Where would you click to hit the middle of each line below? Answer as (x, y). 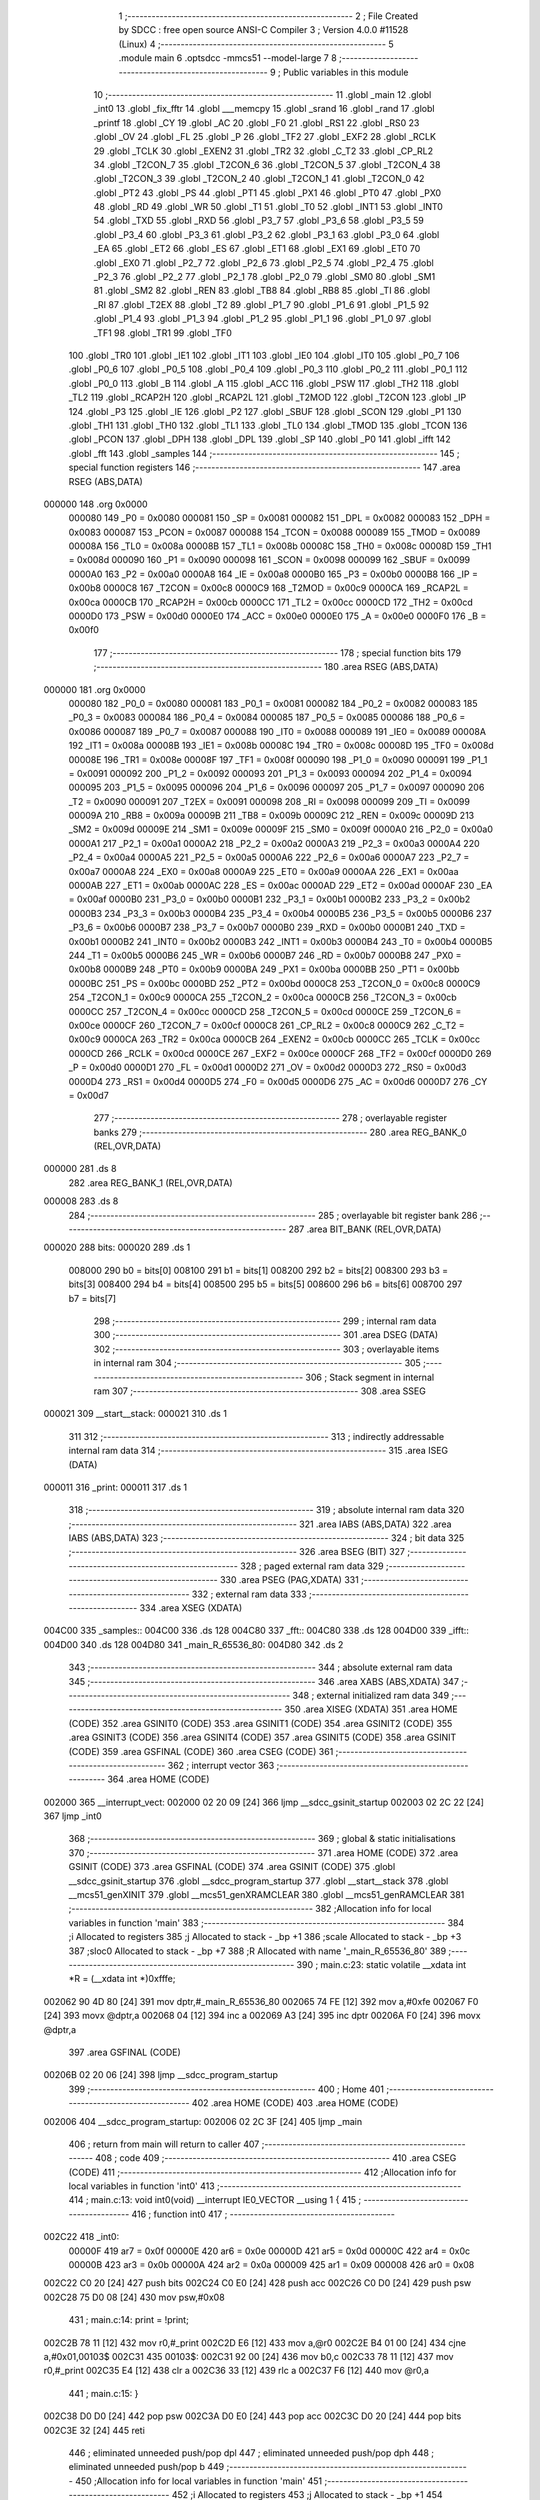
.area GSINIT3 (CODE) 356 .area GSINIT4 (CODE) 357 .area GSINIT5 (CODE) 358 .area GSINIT (262, 1737)
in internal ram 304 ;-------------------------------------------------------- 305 (257, 1363)
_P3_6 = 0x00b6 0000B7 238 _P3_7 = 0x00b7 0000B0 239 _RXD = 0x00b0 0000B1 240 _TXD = (267, 927)
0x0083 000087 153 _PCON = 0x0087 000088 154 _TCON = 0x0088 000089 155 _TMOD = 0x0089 (274, 532)
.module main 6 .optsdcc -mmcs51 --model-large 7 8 (227, 58)
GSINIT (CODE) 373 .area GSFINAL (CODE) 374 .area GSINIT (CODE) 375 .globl (232, 1867)
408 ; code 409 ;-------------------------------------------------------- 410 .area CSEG (276, 2158)
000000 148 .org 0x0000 (96, 504)
